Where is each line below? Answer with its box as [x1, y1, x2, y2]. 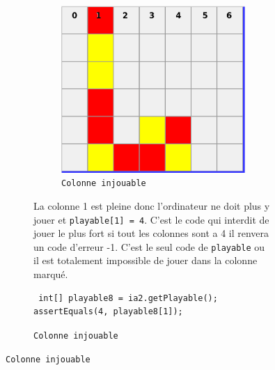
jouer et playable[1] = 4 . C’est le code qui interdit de [33, 212, 269, 226]
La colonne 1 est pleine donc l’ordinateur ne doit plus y [33, 198, 270, 213]
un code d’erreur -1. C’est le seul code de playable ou [33, 239, 265, 254]
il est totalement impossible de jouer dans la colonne [33, 253, 258, 268]
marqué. [33, 267, 68, 282]
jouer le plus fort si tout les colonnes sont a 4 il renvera [33, 226, 269, 240]
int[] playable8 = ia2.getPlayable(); [38, 293, 218, 303]
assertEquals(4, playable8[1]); [33, 307, 183, 317]
